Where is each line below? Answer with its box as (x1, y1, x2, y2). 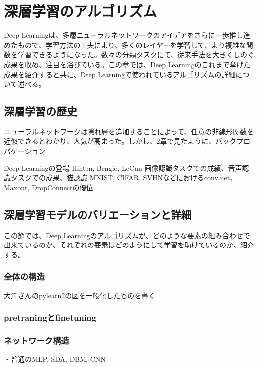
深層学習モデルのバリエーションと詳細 (4, 206, 192, 222)
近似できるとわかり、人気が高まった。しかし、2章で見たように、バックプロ (4, 136, 251, 146)
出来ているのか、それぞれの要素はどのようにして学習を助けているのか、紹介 (4, 240, 255, 250)
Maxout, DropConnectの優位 (4, 182, 93, 192)
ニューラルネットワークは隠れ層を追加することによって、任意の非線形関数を (4, 126, 254, 136)
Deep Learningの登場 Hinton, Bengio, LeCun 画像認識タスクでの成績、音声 (4, 162, 242, 173)
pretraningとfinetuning (4, 311, 96, 324)
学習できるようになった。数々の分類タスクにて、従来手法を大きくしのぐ (17, 49, 255, 60)
